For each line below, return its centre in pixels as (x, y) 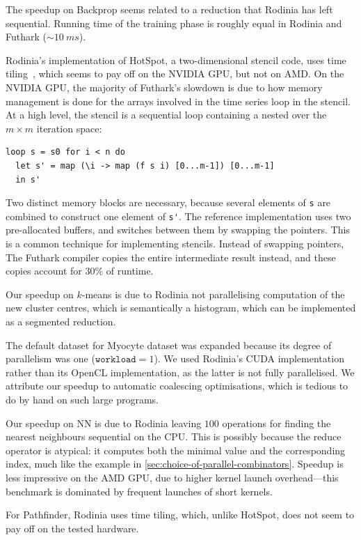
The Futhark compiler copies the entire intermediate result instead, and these (171, 257)
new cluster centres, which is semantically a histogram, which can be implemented (181, 308)
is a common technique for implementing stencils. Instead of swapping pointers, (175, 244)
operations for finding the (276, 423)
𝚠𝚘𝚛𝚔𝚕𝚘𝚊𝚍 (115, 360)
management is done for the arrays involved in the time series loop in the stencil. (178, 101)
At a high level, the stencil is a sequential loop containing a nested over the (166, 115)
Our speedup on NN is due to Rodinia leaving (104, 423)
